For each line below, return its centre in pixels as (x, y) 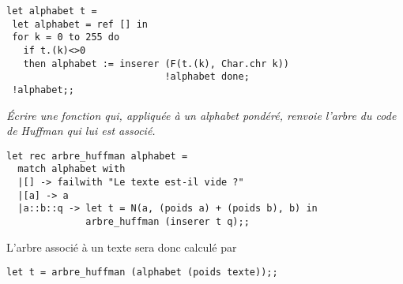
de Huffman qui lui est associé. (81, 131)
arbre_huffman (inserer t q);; (168, 222)
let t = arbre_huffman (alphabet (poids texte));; (142, 273)
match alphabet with (72, 169)
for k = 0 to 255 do (66, 37)
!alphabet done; (207, 77)
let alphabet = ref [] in (80, 24)
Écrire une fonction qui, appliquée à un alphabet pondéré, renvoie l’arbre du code (201, 115)
